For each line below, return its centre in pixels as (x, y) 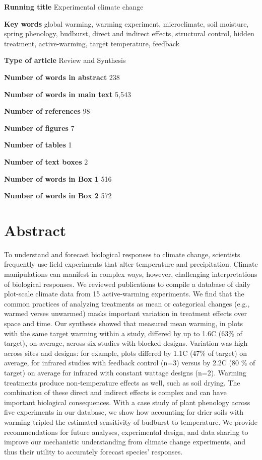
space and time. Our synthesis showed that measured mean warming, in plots (123, 323)
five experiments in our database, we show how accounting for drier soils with (124, 412)
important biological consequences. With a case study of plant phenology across (127, 402)
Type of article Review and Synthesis (65, 60)
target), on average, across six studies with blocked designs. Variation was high (126, 343)
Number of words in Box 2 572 (58, 196)
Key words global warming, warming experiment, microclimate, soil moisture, (126, 23)
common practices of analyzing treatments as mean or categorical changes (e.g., (127, 303)
